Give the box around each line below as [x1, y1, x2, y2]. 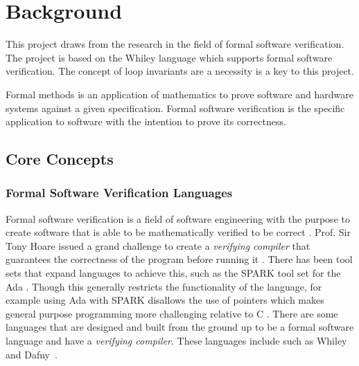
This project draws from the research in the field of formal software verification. [6, 37, 344, 51]
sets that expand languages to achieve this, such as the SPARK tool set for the [6, 266, 341, 280]
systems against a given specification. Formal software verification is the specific [6, 100, 345, 115]
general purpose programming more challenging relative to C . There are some [6, 306, 338, 320]
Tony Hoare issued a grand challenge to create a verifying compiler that [6, 238, 310, 253]
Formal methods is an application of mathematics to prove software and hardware [6, 86, 353, 101]
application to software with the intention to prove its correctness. [6, 114, 286, 129]
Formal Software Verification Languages [6, 184, 233, 201]
